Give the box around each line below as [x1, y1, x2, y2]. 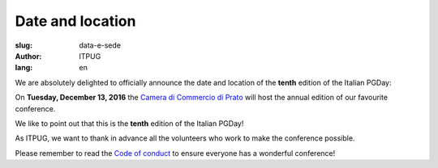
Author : [15, 51, 42, 61]
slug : [15, 40, 32, 50]
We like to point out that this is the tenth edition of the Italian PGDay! [15, 118, 244, 128]
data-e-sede [79, 40, 122, 50]
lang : [15, 63, 33, 73]
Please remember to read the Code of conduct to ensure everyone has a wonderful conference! [15, 148, 336, 157]
